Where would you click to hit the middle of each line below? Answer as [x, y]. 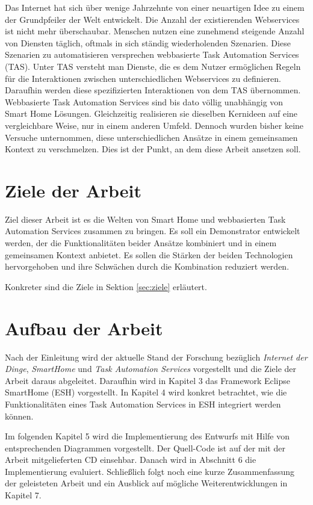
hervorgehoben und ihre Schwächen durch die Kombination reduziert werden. [147, 266]
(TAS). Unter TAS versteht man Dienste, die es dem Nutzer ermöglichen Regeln [153, 66]
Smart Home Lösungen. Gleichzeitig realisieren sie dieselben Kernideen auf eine [151, 113]
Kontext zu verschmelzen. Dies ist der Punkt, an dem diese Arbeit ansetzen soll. [153, 149]
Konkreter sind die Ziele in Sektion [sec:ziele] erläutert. [106, 286]
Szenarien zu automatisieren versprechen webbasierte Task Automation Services [152, 54]
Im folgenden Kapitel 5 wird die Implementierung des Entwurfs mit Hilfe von [147, 436]
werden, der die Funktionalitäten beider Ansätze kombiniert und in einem [141, 243]
